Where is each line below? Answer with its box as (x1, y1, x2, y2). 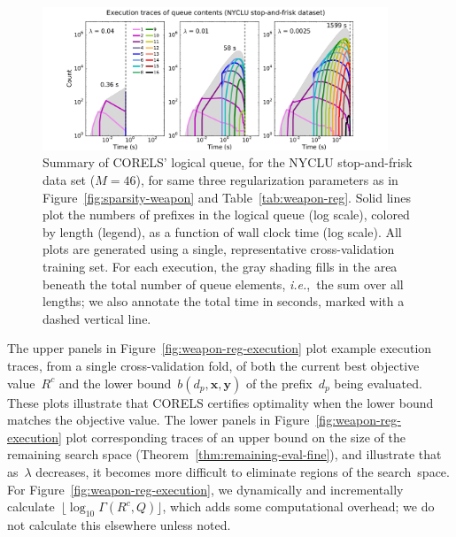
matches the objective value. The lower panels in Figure (7, 410, 310, 429)
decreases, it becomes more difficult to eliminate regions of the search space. (35, 462, 450, 480)
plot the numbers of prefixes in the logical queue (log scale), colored (43, 205, 410, 224)
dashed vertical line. (43, 309, 151, 327)
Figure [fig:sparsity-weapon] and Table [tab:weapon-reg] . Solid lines (43, 188, 411, 206)
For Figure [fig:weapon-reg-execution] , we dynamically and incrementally (7, 479, 404, 498)
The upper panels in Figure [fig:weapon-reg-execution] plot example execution (7, 339, 432, 357)
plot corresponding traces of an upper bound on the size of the (66, 427, 406, 446)
